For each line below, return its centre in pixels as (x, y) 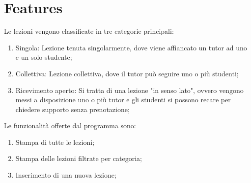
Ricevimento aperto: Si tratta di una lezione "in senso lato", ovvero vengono (129, 90)
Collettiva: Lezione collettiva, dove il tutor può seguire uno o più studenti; (127, 73)
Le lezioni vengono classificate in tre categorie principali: (89, 31)
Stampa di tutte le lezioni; (55, 142)
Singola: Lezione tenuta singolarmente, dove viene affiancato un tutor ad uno (131, 47)
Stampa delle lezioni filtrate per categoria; (79, 158)
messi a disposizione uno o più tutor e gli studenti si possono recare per (123, 100)
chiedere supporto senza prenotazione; (72, 109)
